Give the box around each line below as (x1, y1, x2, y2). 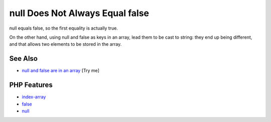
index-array (22, 94, 46, 100)
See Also (9, 54, 38, 63)
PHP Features (9, 81, 53, 89)
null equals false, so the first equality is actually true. (9, 25, 118, 31)
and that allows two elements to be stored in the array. (9, 41, 122, 47)
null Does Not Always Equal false (9, 8, 149, 19)
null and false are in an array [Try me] (22, 68, 100, 74)
